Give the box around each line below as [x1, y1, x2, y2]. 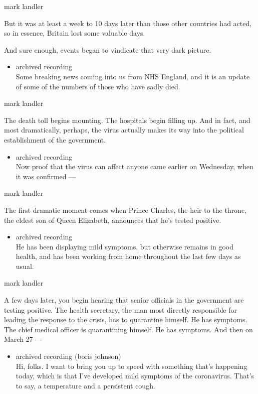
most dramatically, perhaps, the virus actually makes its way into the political [4, 124, 244, 135]
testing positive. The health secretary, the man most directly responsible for [4, 304, 237, 315]
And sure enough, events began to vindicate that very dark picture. [4, 44, 211, 55]
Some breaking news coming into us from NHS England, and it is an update [16, 71, 250, 81]
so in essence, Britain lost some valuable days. [4, 28, 145, 38]
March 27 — [4, 334, 43, 344]
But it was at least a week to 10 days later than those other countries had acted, [4, 18, 252, 28]
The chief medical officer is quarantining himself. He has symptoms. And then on [4, 324, 253, 334]
